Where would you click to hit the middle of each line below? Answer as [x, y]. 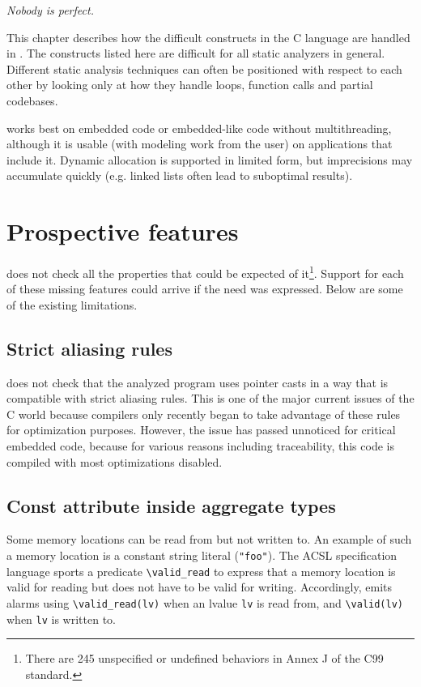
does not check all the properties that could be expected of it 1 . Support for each [205, 272]
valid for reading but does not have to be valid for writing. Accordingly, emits [199, 587]
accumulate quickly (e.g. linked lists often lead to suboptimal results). [180, 175]
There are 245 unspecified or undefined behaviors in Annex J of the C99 [204, 658]
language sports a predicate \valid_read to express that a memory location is [201, 571]
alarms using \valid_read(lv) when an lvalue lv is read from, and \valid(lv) [205, 602]
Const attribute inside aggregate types [171, 505]
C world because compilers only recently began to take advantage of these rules [204, 414]
